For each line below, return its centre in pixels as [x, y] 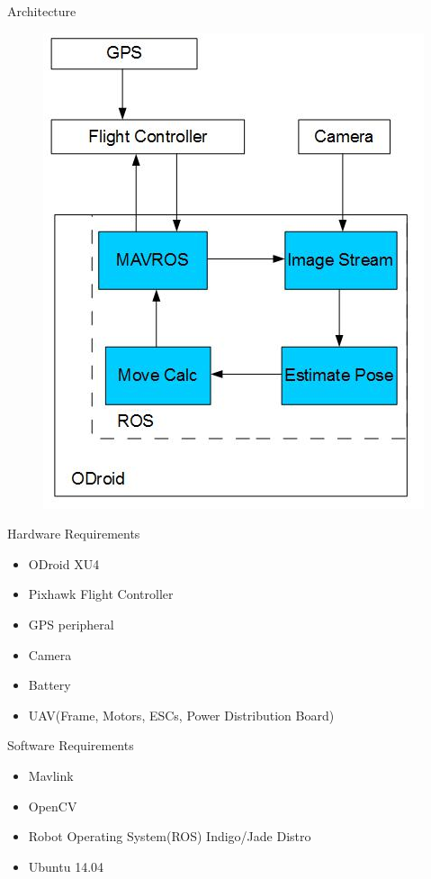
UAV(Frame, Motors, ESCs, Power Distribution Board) [181, 715]
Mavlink [51, 775]
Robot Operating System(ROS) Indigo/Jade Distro [170, 836]
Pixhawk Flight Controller [101, 594]
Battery [49, 685]
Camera [50, 654]
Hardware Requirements [74, 534]
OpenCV [53, 806]
